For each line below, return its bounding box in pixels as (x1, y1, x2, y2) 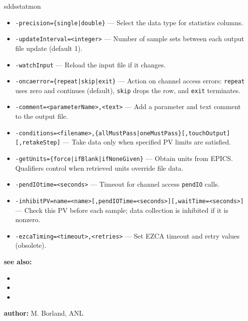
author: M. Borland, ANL (4, 308, 84, 318)
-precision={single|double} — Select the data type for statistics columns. (15, 17, 243, 27)
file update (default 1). (15, 43, 83, 53)
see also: (4, 257, 32, 267)
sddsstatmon (4, 1, 41, 11)
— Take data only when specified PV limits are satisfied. (62, 137, 231, 147)
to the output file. (15, 111, 68, 121)
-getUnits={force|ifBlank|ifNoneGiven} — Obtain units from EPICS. (15, 153, 233, 163)
